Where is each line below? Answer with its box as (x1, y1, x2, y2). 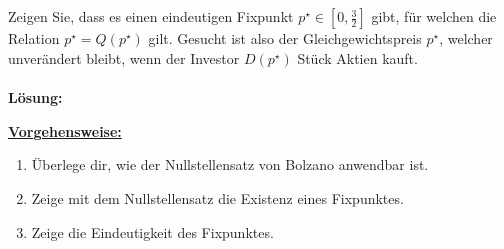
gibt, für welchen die (371, 6, 497, 27)
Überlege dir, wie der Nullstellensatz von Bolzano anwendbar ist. (31, 154, 429, 175)
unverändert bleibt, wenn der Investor (8, 47, 240, 68)
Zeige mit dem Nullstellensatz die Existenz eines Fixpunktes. (31, 187, 404, 208)
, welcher (439, 28, 493, 49)
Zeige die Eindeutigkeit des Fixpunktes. (31, 221, 274, 242)
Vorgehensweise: (8, 120, 122, 141)
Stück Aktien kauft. (297, 47, 418, 68)
